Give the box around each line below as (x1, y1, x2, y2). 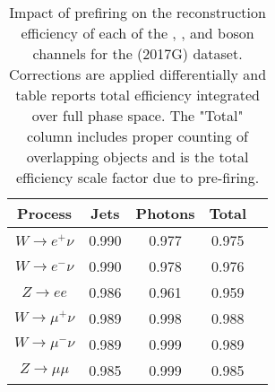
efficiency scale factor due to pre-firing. (15, 167, 260, 187)
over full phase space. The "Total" (31, 105, 244, 126)
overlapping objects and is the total (26, 146, 249, 167)
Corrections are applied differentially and (9, 64, 267, 84)
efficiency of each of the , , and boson (21, 22, 254, 43)
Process (17, 203, 73, 223)
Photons (135, 203, 195, 223)
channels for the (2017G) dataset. (32, 43, 243, 64)
